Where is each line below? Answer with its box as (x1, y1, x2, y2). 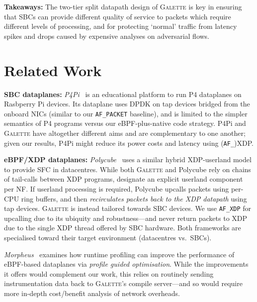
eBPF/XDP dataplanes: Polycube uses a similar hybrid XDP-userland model (4, 154, 252, 165)
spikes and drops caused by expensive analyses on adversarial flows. (4, 30, 210, 41)
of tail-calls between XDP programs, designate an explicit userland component (4, 174, 243, 184)
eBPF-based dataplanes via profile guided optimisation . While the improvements (4, 259, 249, 269)
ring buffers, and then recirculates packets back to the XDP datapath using (21, 193, 247, 203)
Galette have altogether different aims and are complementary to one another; (4, 127, 246, 138)
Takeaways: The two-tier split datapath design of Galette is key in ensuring (4, 1, 242, 11)
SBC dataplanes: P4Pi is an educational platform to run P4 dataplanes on (4, 89, 242, 99)
